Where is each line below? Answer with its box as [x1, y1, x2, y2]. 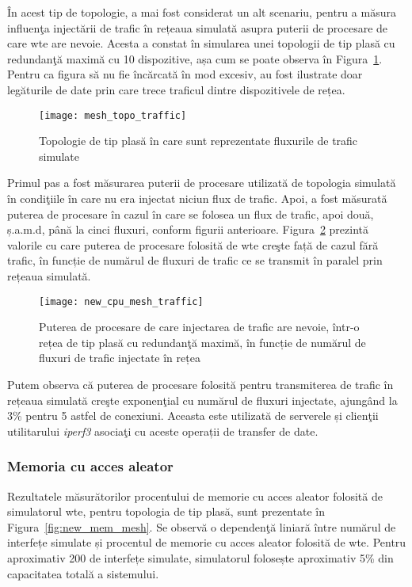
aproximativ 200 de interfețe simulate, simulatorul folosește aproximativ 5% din [7, 549, 394, 566]
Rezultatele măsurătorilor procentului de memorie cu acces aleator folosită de [7, 487, 383, 504]
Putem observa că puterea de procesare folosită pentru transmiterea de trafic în [7, 376, 394, 392]
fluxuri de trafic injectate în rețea [39, 349, 200, 366]
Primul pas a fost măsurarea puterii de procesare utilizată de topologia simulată [7, 174, 396, 191]
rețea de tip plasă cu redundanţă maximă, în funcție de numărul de [39, 334, 366, 350]
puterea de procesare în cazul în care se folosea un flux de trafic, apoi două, [7, 205, 374, 222]
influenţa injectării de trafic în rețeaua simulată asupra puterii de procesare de [7, 19, 388, 36]
